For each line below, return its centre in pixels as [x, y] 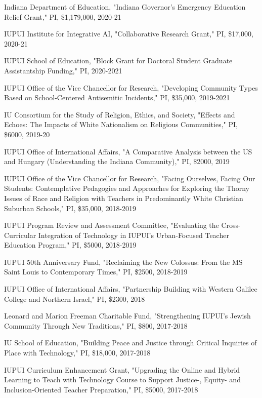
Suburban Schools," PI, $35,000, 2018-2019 [70, 208]
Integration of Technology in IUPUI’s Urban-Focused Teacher [134, 235]
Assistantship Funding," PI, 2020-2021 [63, 70]
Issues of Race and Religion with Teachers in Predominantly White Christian [124, 198]
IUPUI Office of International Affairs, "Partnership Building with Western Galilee [131, 289]
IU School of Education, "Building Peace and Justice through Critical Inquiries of [130, 343]
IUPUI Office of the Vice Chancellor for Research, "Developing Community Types [131, 87]
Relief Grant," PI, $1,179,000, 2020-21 [63, 16]
